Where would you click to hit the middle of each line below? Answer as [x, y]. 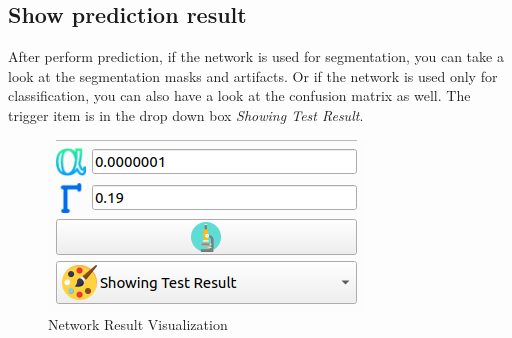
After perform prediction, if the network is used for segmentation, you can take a [256, 56]
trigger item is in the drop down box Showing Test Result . [186, 114]
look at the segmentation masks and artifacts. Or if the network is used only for [253, 75]
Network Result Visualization [138, 324]
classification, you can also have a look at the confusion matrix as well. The [239, 95]
